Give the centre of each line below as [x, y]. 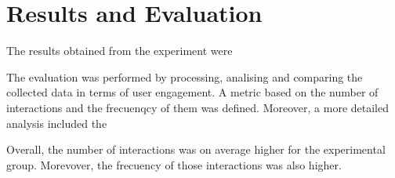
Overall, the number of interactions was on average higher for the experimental [196, 149]
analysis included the [57, 123]
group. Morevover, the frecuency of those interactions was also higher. [174, 164]
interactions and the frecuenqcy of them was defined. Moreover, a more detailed [197, 107]
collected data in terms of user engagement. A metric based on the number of [192, 92]
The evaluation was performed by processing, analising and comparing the [185, 76]
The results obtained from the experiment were [120, 51]
